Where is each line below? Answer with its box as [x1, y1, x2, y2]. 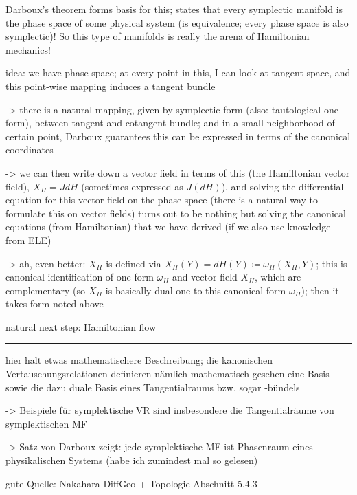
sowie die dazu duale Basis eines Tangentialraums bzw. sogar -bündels [5, 379, 300, 394]
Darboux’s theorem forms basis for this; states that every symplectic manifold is [5, 2, 343, 16]
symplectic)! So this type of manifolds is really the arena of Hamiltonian [5, 29, 310, 43]
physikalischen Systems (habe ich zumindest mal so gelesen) [5, 453, 258, 467]
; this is [316, 256, 347, 270]
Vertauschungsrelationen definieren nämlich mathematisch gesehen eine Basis [5, 366, 330, 381]
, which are [255, 269, 301, 284]
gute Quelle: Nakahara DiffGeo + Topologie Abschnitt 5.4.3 [5, 476, 257, 490]
